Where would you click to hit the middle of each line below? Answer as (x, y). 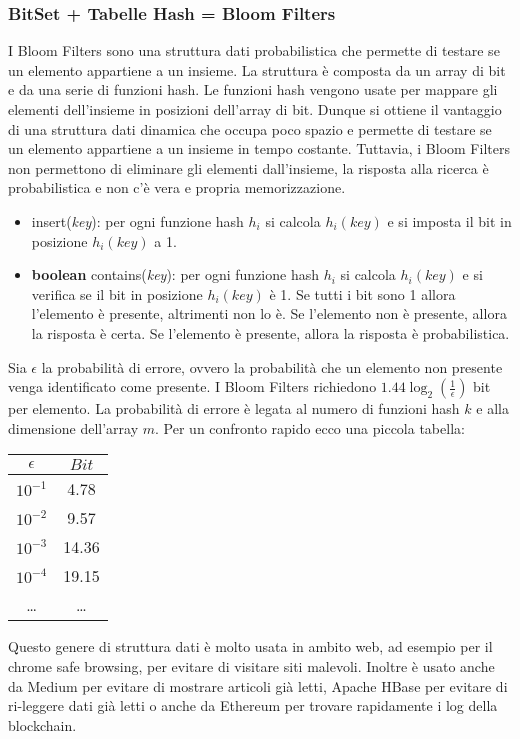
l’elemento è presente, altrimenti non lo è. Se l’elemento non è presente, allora (269, 313)
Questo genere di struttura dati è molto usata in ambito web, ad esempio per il (250, 646)
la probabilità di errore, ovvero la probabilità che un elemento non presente (272, 366)
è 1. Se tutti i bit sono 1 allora (362, 293)
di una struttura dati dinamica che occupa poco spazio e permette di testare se (250, 128)
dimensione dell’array (73, 427)
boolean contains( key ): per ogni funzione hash (175, 274)
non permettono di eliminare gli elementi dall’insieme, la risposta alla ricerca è (248, 167)
